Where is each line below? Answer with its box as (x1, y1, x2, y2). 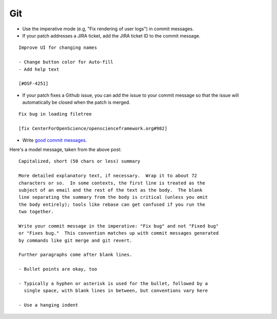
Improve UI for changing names (18, 45, 97, 51)
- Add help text (18, 66, 60, 72)
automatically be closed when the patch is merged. (22, 99, 131, 105)
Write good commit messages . (22, 137, 87, 143)
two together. (18, 209, 54, 215)
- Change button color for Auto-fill (18, 59, 114, 65)
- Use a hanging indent (18, 302, 78, 308)
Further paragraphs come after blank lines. (18, 252, 133, 258)
